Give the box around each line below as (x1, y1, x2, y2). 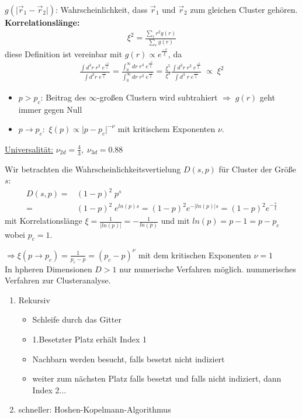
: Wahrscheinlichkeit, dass (55, 4, 148, 15)
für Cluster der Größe (218, 162, 296, 175)
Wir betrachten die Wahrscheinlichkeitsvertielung (5, 162, 181, 175)
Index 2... (32, 383, 67, 396)
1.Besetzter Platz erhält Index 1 (32, 333, 147, 345)
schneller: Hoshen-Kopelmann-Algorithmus (18, 403, 171, 415)
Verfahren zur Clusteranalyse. (5, 274, 111, 286)
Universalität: (5, 143, 53, 155)
